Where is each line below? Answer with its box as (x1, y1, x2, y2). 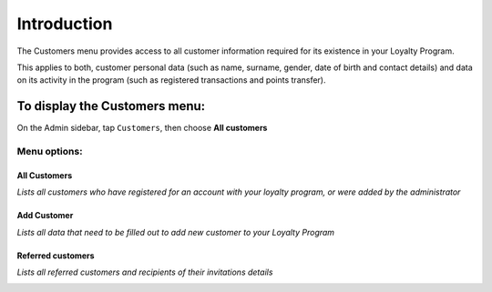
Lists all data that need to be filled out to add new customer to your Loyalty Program (16, 227, 335, 237)
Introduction (16, 14, 113, 34)
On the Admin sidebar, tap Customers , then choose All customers (16, 123, 268, 134)
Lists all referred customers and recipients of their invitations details (16, 267, 273, 277)
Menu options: (16, 146, 83, 157)
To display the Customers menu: (16, 98, 206, 114)
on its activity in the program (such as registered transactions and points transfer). (16, 75, 327, 86)
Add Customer (16, 210, 74, 221)
